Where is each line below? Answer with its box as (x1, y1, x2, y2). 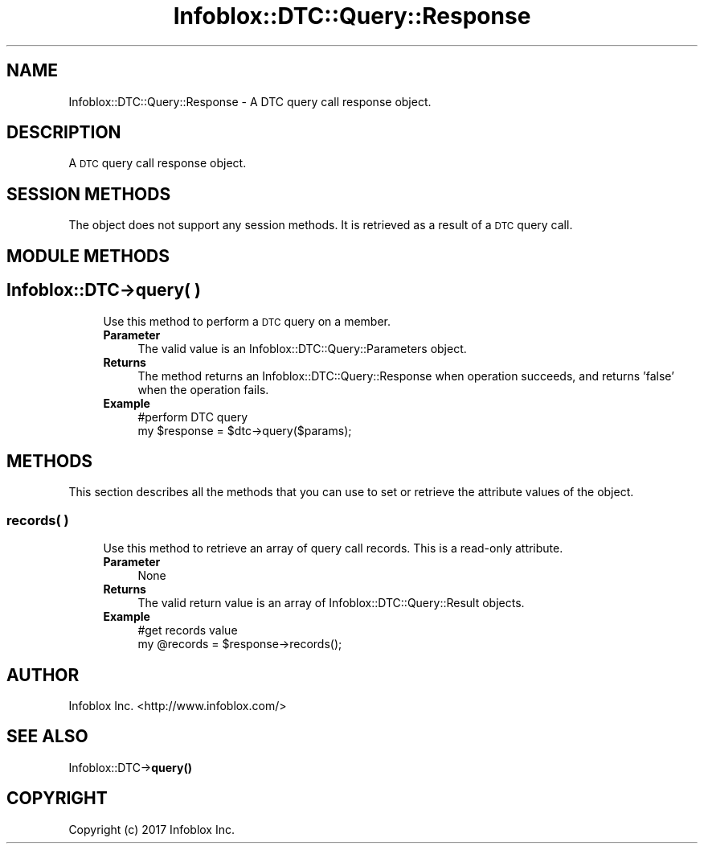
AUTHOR (6, 664, 80, 685)
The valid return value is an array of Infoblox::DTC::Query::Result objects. (137, 596, 525, 610)
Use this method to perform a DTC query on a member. (103, 314, 391, 328)
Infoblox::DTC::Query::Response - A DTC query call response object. (68, 94, 432, 109)
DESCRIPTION (6, 122, 121, 143)
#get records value (137, 623, 238, 638)
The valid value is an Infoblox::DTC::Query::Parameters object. (137, 341, 467, 355)
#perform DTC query (137, 409, 248, 424)
